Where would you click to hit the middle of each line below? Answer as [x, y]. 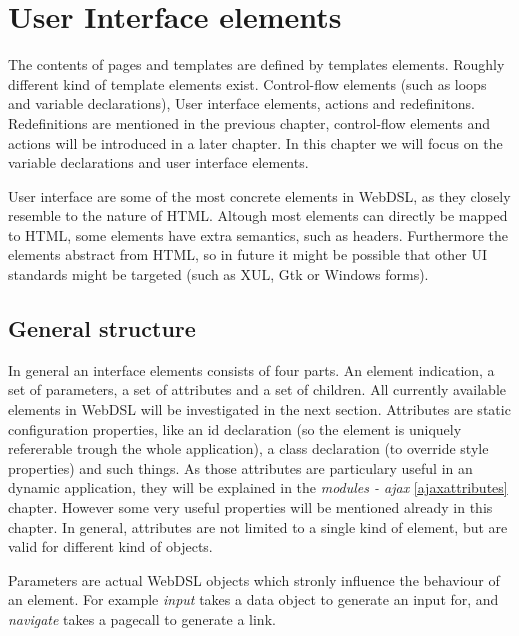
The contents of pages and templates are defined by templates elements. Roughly [256, 64]
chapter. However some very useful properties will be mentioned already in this [250, 507]
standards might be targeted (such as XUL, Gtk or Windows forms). [218, 274]
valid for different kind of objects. [110, 546]
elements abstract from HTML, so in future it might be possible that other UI [248, 254]
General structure [102, 328]
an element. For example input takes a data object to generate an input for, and [253, 599]
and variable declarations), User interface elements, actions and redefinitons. [241, 103]
